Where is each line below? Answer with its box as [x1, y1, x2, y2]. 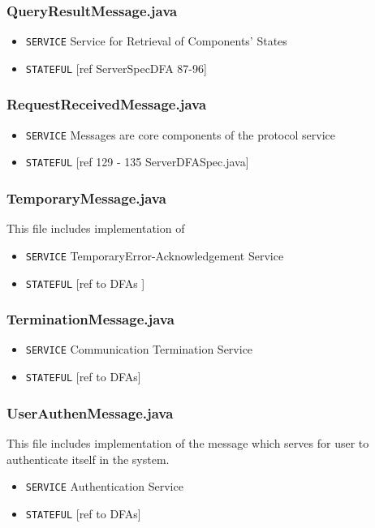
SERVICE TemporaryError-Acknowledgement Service [25, 247, 284, 264]
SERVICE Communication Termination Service [25, 341, 253, 358]
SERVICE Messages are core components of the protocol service [25, 126, 335, 143]
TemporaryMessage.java [6, 187, 166, 208]
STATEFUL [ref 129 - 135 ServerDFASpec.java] [25, 153, 249, 170]
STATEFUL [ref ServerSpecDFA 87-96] [25, 59, 207, 76]
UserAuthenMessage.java [6, 402, 174, 423]
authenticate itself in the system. [6, 450, 170, 467]
